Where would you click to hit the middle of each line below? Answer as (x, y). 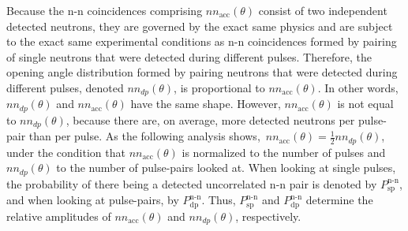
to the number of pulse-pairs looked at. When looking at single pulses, (226, 168)
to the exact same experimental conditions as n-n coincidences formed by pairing (202, 41)
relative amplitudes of (59, 216)
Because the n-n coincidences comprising (105, 10)
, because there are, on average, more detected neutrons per (210, 119)
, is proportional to (219, 87)
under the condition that (66, 152)
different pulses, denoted (65, 87)
